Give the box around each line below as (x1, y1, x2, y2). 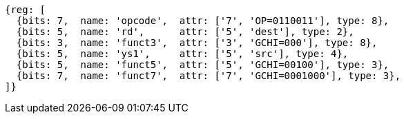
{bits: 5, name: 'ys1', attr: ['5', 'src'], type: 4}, (16, 48, 349, 59)
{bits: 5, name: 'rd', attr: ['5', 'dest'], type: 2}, (16, 26, 354, 37)
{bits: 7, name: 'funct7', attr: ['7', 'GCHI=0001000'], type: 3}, (16, 70, 401, 81)
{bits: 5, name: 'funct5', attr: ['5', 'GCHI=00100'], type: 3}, (16, 59, 389, 70)
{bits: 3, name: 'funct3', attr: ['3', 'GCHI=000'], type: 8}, (16, 37, 378, 48)
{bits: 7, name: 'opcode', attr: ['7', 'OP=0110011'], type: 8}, (16, 15, 389, 26)
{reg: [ (5, 4, 46, 15)
